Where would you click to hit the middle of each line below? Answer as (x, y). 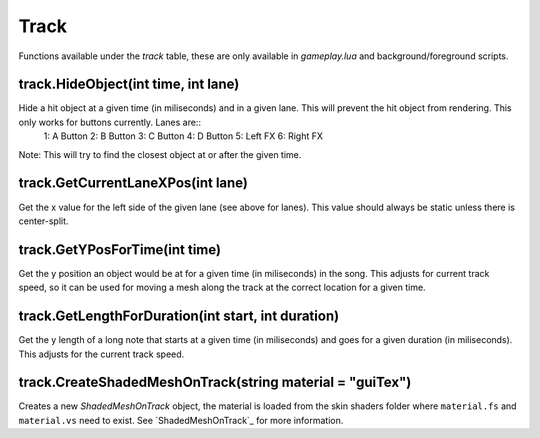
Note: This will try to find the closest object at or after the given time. (160, 154)
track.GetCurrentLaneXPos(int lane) (133, 183)
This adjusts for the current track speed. (101, 354)
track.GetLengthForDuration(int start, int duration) (179, 316)
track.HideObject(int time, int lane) (129, 84)
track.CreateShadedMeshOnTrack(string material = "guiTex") (215, 382)
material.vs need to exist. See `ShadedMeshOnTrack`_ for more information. (181, 420)
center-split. (43, 221)
